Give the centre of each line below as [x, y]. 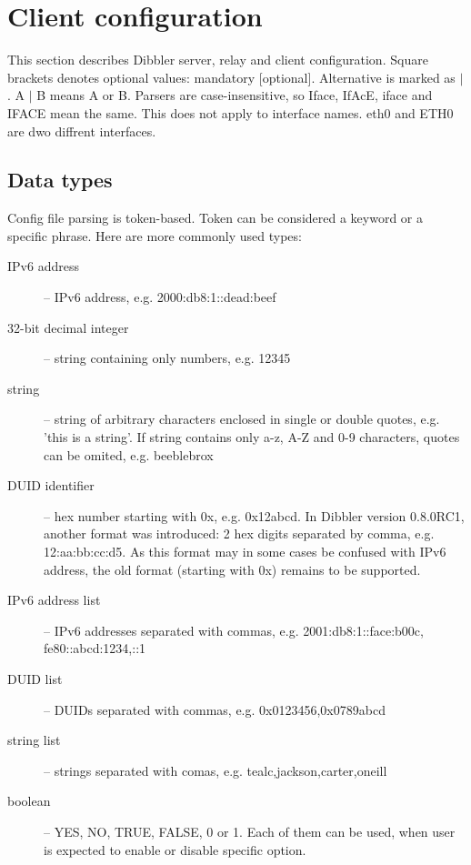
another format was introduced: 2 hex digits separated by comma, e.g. [239, 533]
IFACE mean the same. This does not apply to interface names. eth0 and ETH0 [230, 112]
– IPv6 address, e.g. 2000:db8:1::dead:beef [160, 297]
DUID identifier [51, 485]
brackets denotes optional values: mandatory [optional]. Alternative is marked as [231, 77]
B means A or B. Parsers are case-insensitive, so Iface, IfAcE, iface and [235, 95]
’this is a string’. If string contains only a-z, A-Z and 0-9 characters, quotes [252, 437]
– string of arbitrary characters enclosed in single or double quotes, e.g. [242, 419]
